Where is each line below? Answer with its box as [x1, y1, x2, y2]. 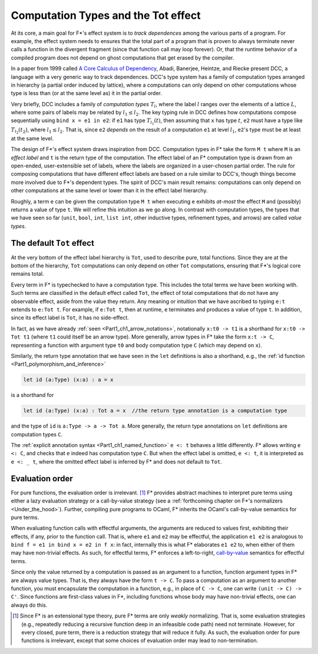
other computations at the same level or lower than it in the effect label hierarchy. [11, 187, 208, 194]
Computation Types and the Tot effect [11, 9, 201, 22]
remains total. [11, 270, 44, 277]
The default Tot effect [11, 238, 94, 248]
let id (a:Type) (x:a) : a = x [23, 376, 114, 383]
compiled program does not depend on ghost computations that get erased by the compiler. [11, 54, 234, 61]
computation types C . [11, 430, 63, 438]
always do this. [11, 602, 48, 609]
